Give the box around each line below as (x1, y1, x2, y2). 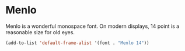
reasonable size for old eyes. (5, 28, 75, 35)
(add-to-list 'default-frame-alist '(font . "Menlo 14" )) (5, 40, 149, 46)
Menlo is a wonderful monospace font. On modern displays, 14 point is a (5, 23, 180, 30)
